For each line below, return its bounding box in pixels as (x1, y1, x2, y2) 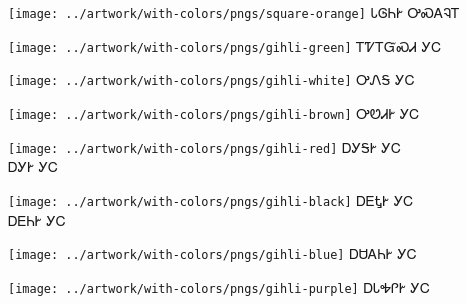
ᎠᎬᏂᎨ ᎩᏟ (8, 209, 66, 230)
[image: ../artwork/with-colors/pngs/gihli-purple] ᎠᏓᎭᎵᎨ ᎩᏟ (8, 276, 430, 297)
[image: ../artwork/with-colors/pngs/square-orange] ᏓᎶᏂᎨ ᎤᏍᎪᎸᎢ (8, 2, 460, 22)
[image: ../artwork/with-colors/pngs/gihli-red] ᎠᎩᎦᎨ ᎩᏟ (8, 136, 401, 157)
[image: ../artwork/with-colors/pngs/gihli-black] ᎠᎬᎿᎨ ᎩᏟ (8, 189, 414, 210)
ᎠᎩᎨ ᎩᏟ (8, 156, 59, 177)
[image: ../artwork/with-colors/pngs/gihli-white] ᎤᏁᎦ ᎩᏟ (8, 69, 415, 90)
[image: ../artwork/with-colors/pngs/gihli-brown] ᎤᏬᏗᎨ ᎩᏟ (8, 102, 420, 123)
